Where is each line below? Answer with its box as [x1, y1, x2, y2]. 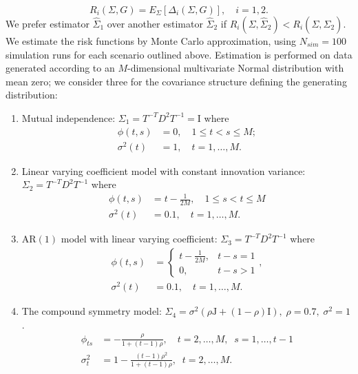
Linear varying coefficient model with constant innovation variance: [21, 163, 306, 178]
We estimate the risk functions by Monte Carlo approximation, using [6, 34, 297, 48]
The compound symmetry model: [21, 304, 162, 318]
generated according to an [6, 61, 115, 75]
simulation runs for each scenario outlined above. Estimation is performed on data [6, 47, 352, 61]
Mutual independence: [21, 110, 116, 125]
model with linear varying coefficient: [61, 231, 218, 246]
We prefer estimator [6, 17, 89, 30]
